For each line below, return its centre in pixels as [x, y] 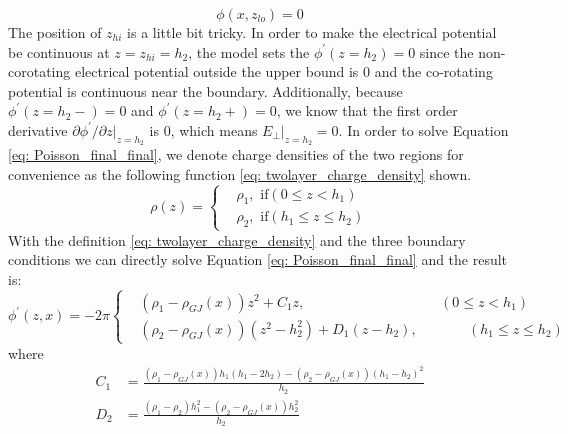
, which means [214, 129]
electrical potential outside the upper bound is [216, 71]
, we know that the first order [367, 110]
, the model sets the [249, 51]
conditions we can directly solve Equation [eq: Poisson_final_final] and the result [258, 259]
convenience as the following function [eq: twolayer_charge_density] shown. [240, 173]
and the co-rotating [433, 71]
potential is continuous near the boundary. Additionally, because [205, 90]
